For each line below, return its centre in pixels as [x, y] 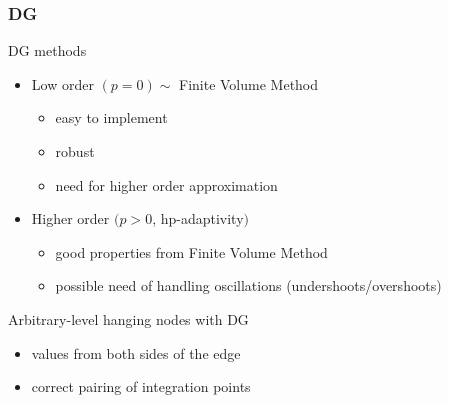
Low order [62, 83]
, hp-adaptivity [198, 218]
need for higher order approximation [166, 184]
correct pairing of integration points [141, 386]
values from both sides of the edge [136, 352]
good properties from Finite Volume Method [191, 251]
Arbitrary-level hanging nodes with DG [128, 318]
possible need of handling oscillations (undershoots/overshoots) [248, 285]
